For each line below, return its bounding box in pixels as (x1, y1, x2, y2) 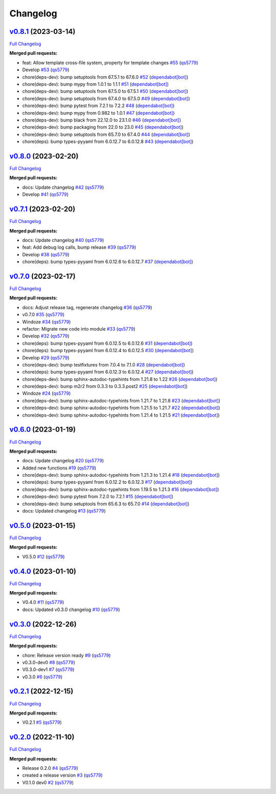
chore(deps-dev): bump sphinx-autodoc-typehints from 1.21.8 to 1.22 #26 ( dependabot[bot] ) (22, 376, 218, 382)
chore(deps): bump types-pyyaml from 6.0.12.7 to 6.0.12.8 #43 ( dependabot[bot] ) (22, 138, 194, 145)
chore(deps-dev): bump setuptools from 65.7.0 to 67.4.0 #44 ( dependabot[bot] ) (22, 131, 190, 137)
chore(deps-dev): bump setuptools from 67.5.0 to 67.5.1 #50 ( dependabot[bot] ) (22, 88, 189, 94)
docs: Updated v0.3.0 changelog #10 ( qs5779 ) (22, 606, 120, 613)
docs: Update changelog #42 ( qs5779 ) (22, 184, 104, 190)
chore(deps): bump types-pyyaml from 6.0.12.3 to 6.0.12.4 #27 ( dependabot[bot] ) (22, 369, 194, 375)
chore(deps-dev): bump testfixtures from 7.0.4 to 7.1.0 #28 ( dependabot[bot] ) (22, 361, 185, 368)
